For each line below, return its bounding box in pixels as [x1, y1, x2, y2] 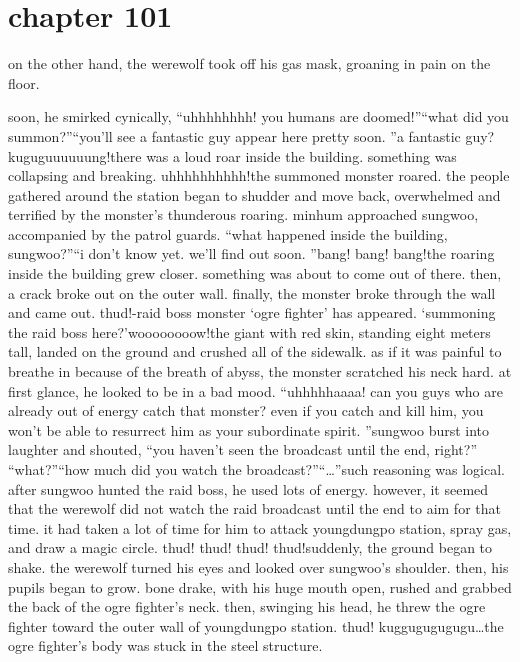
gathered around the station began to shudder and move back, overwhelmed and [8, 184, 501, 205]
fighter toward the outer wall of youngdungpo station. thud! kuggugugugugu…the [8, 615, 504, 636]
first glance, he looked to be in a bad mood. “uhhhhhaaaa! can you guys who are [8, 380, 503, 401]
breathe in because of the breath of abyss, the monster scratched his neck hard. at [8, 361, 512, 382]
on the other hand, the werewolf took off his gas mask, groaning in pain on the [8, 53, 491, 74]
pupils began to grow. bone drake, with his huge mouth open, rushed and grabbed [8, 576, 512, 597]
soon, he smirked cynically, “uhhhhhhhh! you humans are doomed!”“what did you [8, 106, 509, 127]
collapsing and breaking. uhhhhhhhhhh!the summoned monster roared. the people [8, 165, 510, 186]
